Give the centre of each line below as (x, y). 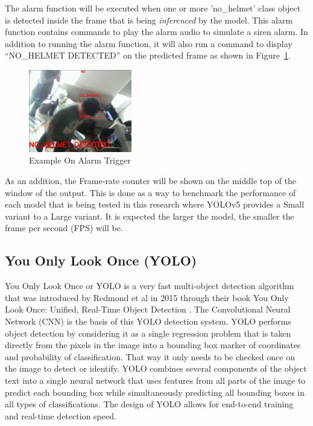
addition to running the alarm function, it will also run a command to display (149, 43)
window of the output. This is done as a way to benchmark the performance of (150, 192)
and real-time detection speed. (61, 415)
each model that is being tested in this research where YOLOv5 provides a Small (155, 204)
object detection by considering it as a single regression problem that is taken (148, 333)
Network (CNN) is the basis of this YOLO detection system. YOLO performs (148, 321)
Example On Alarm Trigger (80, 160)
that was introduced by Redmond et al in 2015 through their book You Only (147, 297)
